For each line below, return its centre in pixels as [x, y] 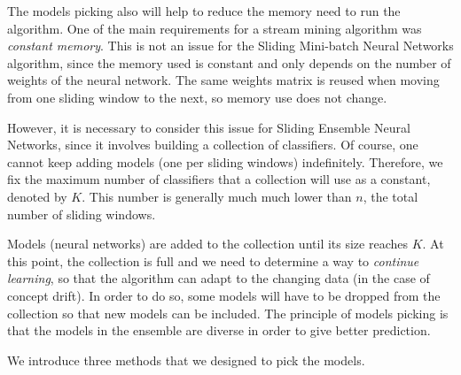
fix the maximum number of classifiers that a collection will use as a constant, [219, 179]
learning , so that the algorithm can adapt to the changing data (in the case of [219, 278]
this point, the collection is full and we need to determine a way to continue [213, 260]
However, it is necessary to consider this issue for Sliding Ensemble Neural [209, 127]
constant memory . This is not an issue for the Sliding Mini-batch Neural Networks [230, 46]
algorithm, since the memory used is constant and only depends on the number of [229, 62]
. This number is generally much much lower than [217, 196]
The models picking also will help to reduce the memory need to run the [204, 11]
